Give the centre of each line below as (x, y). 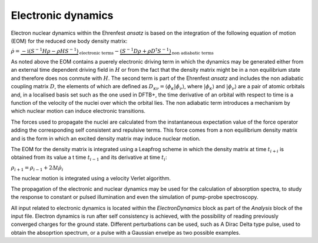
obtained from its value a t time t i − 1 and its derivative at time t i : (89, 158)
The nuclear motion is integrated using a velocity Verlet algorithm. (91, 178)
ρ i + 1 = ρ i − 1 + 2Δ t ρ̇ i (37, 168)
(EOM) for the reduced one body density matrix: (69, 41)
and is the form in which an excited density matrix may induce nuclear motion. (106, 138)
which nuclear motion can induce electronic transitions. (78, 111)
